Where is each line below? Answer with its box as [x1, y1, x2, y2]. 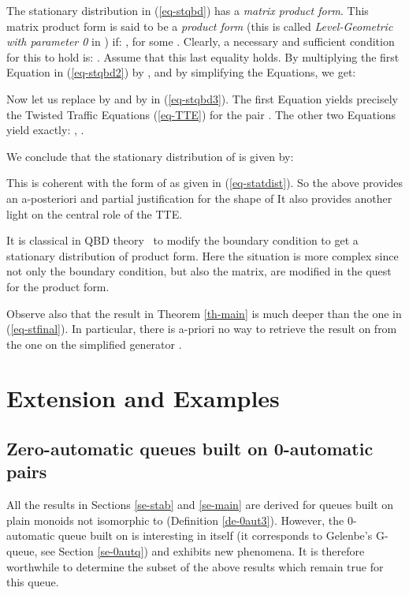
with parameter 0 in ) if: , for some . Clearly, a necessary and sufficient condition [6, 33, 395, 50]
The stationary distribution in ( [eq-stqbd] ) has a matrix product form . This [6, 2, 369, 18]
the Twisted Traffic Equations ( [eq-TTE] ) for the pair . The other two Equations [6, 106, 396, 122]
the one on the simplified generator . [6, 335, 182, 352]
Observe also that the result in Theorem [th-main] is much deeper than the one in [6, 305, 402, 321]
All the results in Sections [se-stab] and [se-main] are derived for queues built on [6, 496, 394, 513]
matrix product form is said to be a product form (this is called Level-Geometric [6, 17, 393, 34]
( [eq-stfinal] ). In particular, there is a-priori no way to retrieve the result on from [6, 320, 397, 337]
